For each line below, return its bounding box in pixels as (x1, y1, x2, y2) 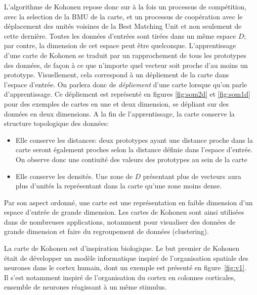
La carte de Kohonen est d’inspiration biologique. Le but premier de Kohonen (4, 243, 240, 253)
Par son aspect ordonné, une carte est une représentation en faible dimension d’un (4, 197, 253, 207)
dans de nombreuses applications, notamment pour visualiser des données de (4, 216, 236, 227)
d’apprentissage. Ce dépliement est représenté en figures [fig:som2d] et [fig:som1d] (4, 89, 251, 99)
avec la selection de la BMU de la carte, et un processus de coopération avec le (4, 11, 243, 21)
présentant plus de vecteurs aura (143, 171, 241, 181)
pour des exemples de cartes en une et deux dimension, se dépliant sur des (4, 98, 229, 109)
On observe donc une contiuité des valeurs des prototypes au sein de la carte (15, 154, 248, 164)
